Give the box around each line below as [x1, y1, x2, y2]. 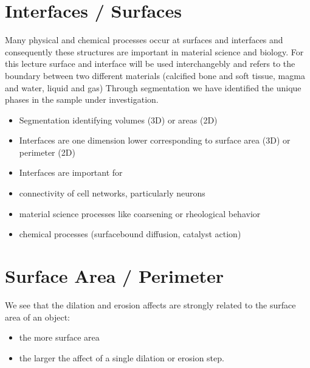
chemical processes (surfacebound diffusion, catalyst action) [19, 227, 241, 240]
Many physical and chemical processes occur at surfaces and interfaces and [5, 33, 283, 46]
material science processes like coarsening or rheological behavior [19, 207, 261, 220]
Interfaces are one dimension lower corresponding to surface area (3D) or [19, 134, 291, 147]
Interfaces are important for [19, 166, 123, 179]
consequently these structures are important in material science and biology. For [5, 45, 304, 58]
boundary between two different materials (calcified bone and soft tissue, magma [5, 69, 305, 82]
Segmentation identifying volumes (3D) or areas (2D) [19, 113, 218, 126]
